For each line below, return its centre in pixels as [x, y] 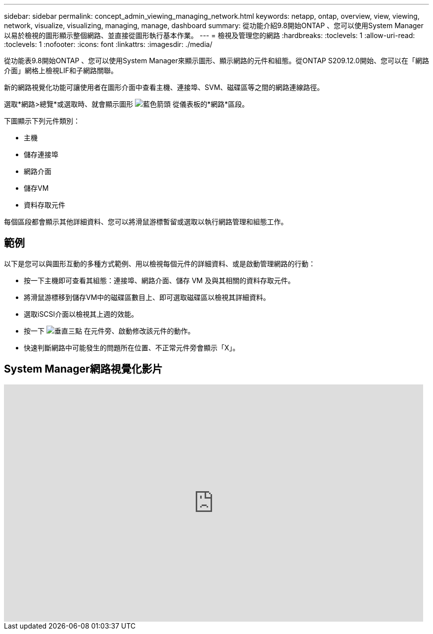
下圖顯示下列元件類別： [42, 121]
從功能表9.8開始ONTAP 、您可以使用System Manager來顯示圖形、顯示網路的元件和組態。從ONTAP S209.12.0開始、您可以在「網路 [216, 61]
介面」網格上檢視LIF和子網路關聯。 [61, 70]
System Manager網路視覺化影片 [83, 369]
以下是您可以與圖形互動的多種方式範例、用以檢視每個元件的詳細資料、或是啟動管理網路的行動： [160, 263]
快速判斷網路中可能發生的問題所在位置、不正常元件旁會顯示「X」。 [132, 347]
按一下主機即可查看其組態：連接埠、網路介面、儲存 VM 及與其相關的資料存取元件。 [159, 280]
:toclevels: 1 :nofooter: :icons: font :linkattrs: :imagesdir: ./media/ [108, 44]
